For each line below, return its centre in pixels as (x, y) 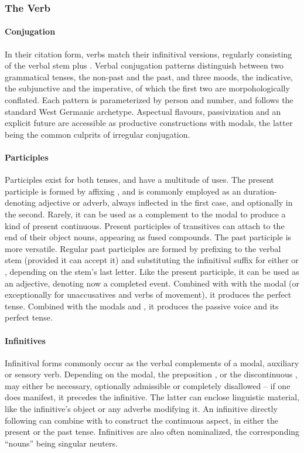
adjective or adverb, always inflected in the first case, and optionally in (165, 202)
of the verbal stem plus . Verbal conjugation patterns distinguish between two (144, 65)
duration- (260, 191)
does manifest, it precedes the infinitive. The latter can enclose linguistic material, (152, 397)
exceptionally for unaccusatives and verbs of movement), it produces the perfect (148, 294)
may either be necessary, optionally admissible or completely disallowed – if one (148, 385)
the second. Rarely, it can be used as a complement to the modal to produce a (145, 214)
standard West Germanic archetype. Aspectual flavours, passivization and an (143, 111)
